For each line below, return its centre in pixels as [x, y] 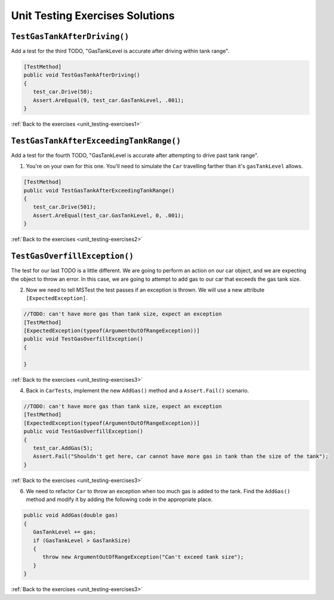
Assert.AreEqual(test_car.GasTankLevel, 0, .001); [109, 215]
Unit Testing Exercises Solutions [93, 16]
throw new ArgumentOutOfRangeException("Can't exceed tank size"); [143, 557]
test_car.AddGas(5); [63, 448]
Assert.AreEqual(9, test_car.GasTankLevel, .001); [109, 100]
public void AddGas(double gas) [71, 515]
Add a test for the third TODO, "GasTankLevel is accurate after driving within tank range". [120, 51]
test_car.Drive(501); [65, 207]
